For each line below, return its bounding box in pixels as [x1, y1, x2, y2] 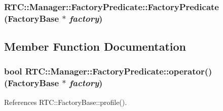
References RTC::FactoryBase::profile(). [4, 96, 127, 107]
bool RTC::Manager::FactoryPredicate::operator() [4, 65, 212, 78]
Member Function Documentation [4, 39, 187, 54]
